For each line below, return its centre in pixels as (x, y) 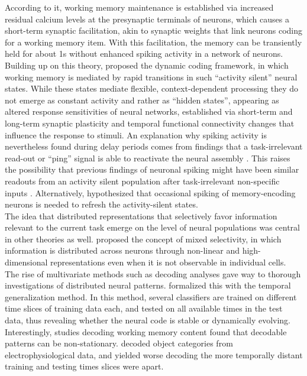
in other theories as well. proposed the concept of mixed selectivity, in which (143, 239)
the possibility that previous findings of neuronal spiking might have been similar (152, 169)
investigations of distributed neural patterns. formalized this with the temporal (148, 285)
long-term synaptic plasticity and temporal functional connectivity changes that (150, 123)
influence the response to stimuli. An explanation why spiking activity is (136, 134)
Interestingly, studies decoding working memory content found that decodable (146, 331)
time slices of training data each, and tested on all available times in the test (144, 308)
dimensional (26, 262)
